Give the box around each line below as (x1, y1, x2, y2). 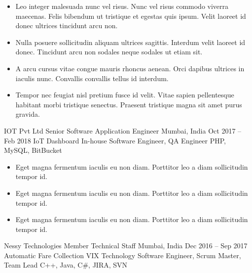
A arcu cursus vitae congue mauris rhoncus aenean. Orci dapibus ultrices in (15, 63, 245, 73)
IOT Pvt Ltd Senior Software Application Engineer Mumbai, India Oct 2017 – (4, 125, 242, 136)
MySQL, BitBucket (4, 145, 62, 155)
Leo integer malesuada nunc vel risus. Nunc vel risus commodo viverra (15, 1, 229, 11)
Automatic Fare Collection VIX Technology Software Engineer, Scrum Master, (4, 250, 241, 260)
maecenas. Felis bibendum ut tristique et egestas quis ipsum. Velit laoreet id (15, 10, 246, 21)
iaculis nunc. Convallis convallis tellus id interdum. (15, 73, 169, 83)
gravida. (15, 109, 40, 119)
